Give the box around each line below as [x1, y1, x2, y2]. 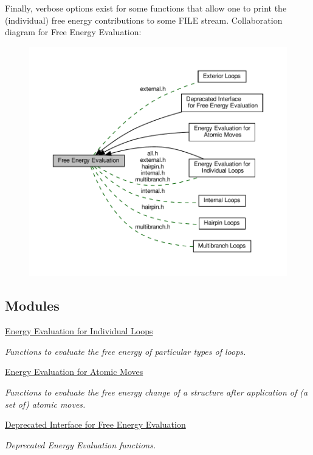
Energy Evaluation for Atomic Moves [5, 365, 143, 378]
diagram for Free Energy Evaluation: [5, 25, 142, 38]
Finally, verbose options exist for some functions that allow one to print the [5, 2, 287, 14]
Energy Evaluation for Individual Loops [5, 325, 153, 337]
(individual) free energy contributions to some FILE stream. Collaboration [5, 13, 283, 26]
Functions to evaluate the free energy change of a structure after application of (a [5, 385, 308, 398]
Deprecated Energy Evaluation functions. [5, 438, 156, 451]
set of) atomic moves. [5, 397, 86, 410]
